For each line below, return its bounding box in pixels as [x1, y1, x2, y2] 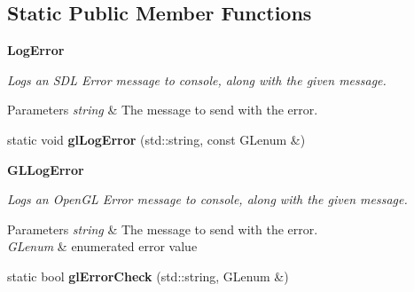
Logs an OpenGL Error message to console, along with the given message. [7, 190, 408, 209]
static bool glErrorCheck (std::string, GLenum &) [7, 266, 289, 285]
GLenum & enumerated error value [7, 237, 198, 256]
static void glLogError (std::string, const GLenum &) [7, 130, 306, 148]
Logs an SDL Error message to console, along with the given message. [7, 70, 387, 89]
